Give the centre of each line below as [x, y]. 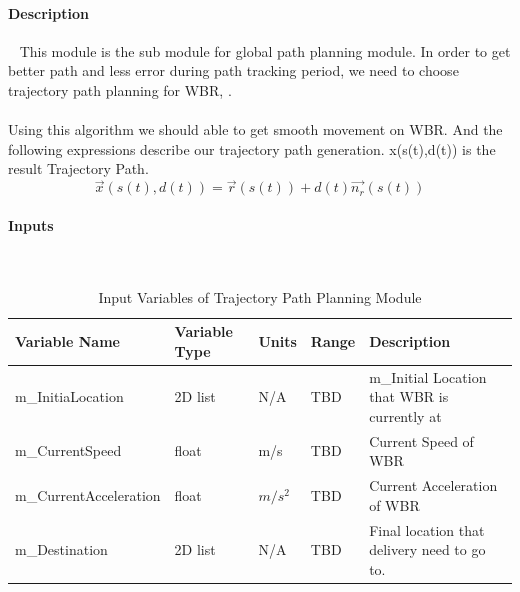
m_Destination [61, 549]
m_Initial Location [428, 376]
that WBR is [409, 396]
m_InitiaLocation [69, 396]
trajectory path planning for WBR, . [120, 89]
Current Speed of [421, 440]
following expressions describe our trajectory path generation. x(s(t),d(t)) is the [252, 148]
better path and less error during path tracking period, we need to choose [233, 70]
